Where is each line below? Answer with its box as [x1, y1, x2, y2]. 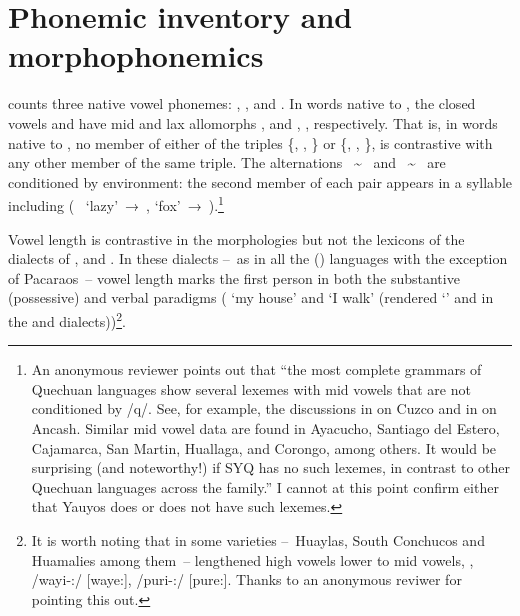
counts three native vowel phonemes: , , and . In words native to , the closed [8, 93, 476, 114]
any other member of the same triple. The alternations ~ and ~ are [8, 152, 446, 173]
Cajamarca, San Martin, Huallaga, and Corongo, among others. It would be [31, 437, 497, 458]
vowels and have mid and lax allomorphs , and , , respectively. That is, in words [8, 112, 498, 133]
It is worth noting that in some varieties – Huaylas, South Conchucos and [31, 529, 485, 550]
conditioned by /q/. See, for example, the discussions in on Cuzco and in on [31, 398, 497, 419]
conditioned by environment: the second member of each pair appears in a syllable [8, 171, 512, 192]
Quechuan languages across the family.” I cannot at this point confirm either [31, 476, 499, 497]
